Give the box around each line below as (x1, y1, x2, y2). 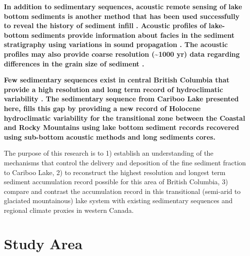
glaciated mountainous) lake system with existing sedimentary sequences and (4, 195, 233, 206)
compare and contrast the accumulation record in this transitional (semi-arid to (4, 186, 241, 196)
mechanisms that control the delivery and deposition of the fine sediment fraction (4, 157, 246, 167)
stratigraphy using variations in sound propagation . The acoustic (4, 39, 228, 49)
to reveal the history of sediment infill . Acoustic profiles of (4, 20, 206, 31)
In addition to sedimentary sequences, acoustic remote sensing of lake (4, 1, 242, 11)
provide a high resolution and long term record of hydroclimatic (4, 84, 223, 94)
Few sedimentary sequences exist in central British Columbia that (4, 75, 230, 85)
